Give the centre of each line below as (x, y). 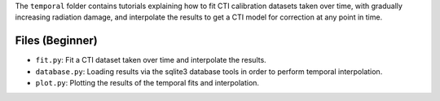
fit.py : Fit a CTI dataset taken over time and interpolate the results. (151, 60)
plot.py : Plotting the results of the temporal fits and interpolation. (147, 83)
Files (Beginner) (56, 41)
